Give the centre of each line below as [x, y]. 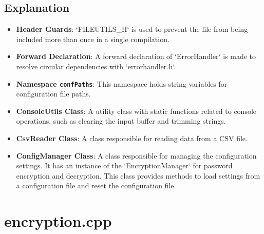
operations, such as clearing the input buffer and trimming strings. [121, 121]
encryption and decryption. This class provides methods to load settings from [138, 175]
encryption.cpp [58, 221]
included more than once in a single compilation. [93, 39]
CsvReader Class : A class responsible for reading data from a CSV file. [132, 138]
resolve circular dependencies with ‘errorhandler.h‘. [96, 66]
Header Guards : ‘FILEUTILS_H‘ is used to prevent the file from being [132, 29]
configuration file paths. [53, 94]
